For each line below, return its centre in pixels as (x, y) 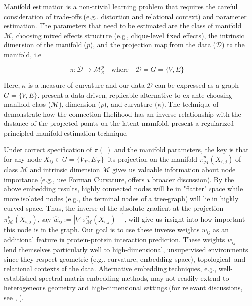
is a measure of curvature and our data (86, 85)
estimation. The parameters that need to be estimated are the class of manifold (123, 26)
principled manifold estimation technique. (66, 133)
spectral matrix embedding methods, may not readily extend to (134, 278)
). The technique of (190, 104)
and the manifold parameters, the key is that (181, 149)
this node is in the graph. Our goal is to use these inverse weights (102, 229)
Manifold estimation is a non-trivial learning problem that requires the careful (121, 6)
